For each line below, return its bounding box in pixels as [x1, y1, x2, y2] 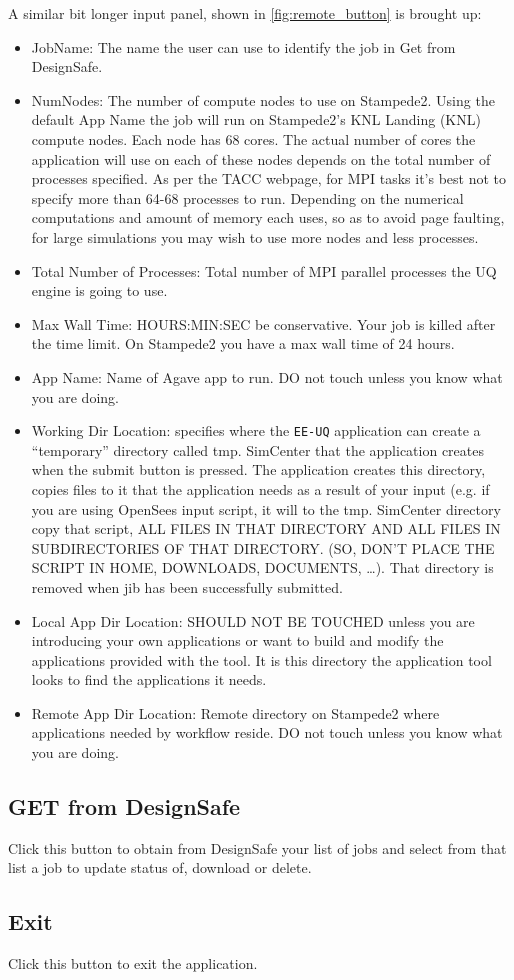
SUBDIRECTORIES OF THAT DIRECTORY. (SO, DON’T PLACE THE [31, 537, 495, 558]
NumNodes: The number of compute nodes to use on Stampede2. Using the [31, 89, 495, 110]
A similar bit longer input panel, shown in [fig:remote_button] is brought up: [8, 3, 482, 23]
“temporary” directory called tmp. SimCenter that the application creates [31, 439, 484, 460]
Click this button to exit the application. [8, 953, 258, 974]
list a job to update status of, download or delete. [8, 857, 312, 878]
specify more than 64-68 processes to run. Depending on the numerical [31, 187, 464, 208]
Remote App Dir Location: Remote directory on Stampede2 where [31, 702, 440, 723]
